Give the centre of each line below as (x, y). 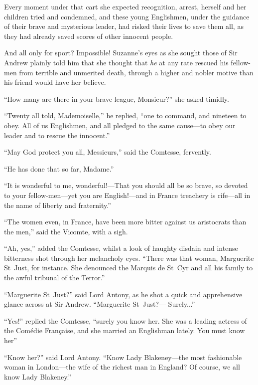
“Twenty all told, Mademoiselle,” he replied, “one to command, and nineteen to (125, 115)
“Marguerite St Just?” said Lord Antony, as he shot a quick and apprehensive (123, 294)
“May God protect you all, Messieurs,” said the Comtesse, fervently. (108, 152)
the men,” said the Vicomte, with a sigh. (66, 231)
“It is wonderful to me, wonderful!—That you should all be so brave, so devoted (126, 185)
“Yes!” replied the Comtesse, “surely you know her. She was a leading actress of (126, 320)
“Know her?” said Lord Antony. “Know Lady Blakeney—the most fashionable (123, 357)
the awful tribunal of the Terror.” (55, 278)
